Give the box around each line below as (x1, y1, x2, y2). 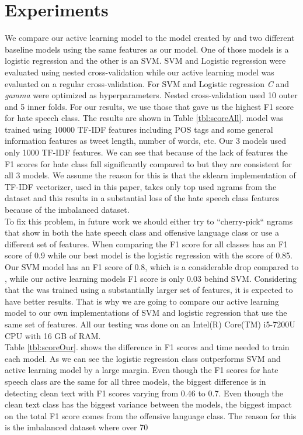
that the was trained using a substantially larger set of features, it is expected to (5, 284, 293, 296)
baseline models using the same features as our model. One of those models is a (5, 43, 289, 55)
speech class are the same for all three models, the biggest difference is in (5, 375, 266, 387)
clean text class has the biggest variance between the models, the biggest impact (5, 398, 292, 410)
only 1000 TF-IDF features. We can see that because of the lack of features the (5, 146, 288, 158)
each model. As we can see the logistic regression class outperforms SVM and (5, 352, 281, 364)
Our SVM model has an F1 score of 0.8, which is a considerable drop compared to (5, 261, 299, 272)
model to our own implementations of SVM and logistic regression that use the (5, 306, 287, 319)
